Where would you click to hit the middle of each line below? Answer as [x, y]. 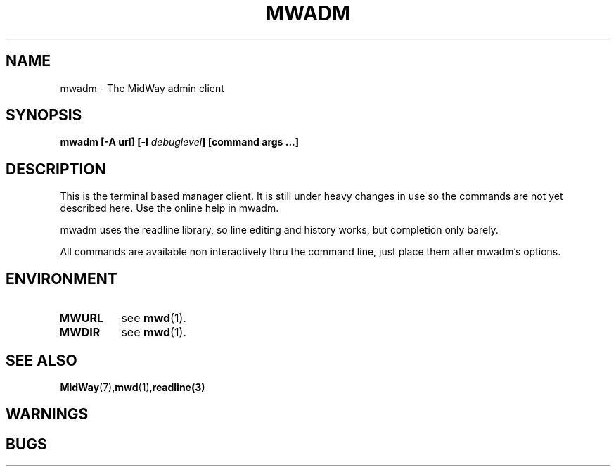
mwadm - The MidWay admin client [142, 88]
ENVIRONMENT [62, 279]
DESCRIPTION [56, 169]
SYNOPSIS [44, 115]
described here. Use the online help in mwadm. [169, 208]
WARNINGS [47, 414]
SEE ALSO [41, 360]
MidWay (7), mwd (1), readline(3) [133, 387]
